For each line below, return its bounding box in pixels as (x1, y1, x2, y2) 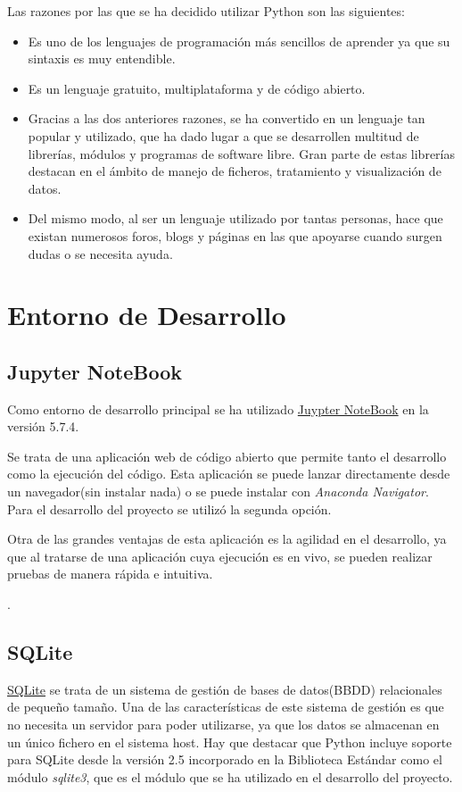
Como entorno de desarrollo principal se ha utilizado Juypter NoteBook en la (7, 399, 429, 418)
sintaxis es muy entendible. (28, 49, 176, 68)
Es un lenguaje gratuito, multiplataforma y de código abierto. (28, 79, 366, 97)
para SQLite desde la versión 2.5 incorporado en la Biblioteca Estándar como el (7, 750, 442, 769)
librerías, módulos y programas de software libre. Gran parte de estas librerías (28, 144, 455, 163)
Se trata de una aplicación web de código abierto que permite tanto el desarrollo (7, 446, 447, 465)
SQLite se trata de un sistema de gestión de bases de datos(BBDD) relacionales (7, 679, 442, 698)
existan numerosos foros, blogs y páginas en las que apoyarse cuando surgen (28, 226, 442, 245)
